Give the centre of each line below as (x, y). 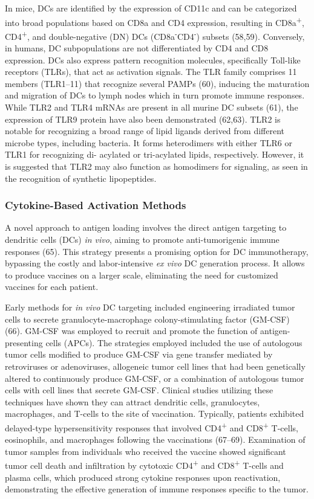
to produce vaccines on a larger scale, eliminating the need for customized (142, 275)
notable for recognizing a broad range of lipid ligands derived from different (145, 131)
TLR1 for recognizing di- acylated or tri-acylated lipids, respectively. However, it (155, 154)
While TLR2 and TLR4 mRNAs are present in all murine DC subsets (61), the (152, 107)
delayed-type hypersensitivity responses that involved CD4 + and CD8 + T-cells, (152, 427)
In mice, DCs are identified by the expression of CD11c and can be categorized (151, 8)
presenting (24, 342)
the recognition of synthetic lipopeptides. (81, 178)
